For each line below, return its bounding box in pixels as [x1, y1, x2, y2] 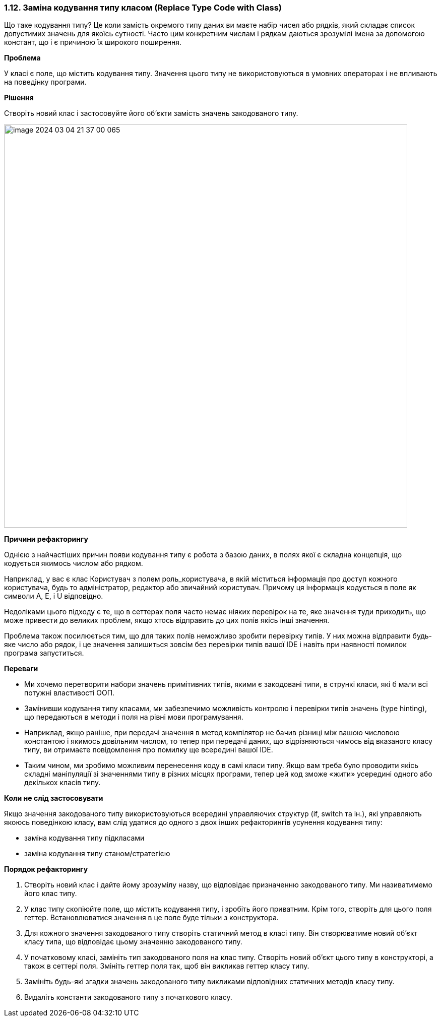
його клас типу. [24, 889, 77, 898]
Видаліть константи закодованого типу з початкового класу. [24, 993, 232, 1002]
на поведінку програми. [4, 78, 87, 87]
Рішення [4, 93, 34, 102]
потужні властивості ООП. [24, 688, 115, 697]
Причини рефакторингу [4, 535, 88, 544]
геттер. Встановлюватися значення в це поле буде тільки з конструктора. [24, 913, 279, 922]
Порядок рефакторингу [4, 865, 88, 874]
